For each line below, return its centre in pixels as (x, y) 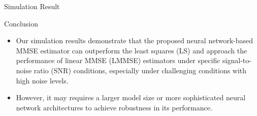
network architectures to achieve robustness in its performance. (114, 107)
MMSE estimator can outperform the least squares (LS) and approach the (132, 50)
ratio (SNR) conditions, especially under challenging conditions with (140, 70)
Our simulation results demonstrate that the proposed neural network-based (135, 40)
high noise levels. (42, 80)
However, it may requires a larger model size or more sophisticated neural (131, 97)
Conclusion (21, 23)
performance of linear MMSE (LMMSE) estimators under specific (118, 60)
